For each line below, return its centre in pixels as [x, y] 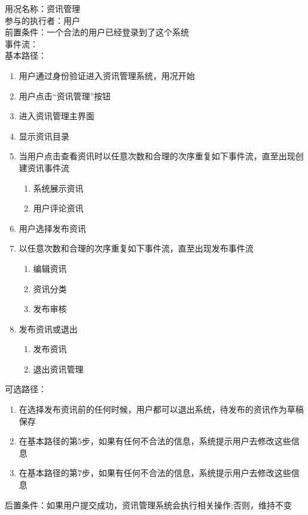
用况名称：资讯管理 [42, 8]
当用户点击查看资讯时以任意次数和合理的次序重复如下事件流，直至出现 [157, 156]
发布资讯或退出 [48, 328]
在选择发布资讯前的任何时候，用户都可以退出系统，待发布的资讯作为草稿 [161, 409]
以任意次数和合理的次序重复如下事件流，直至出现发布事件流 [136, 248]
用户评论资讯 [58, 208]
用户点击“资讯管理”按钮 [65, 96]
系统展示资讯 [58, 188]
